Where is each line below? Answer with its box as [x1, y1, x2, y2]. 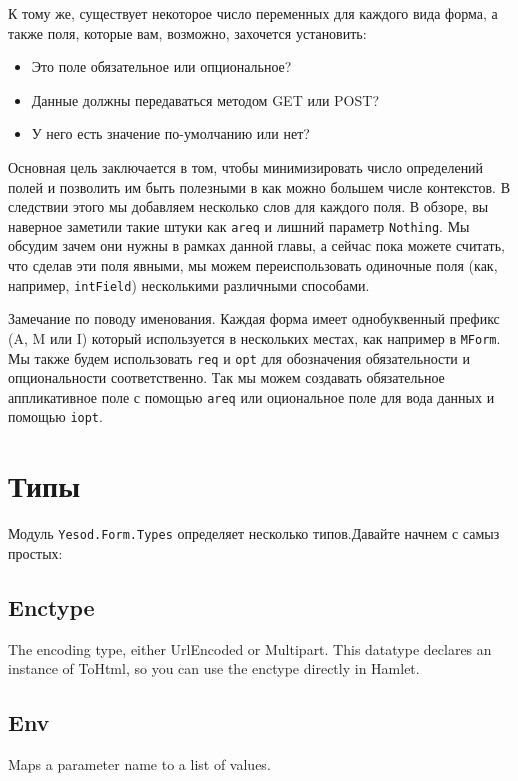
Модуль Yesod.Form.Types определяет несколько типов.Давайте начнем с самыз [8, 523, 500, 544]
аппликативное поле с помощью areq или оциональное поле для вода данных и [8, 386, 495, 407]
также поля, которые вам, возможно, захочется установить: [8, 22, 367, 43]
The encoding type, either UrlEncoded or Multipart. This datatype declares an [8, 638, 492, 659]
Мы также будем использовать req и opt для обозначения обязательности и [8, 347, 470, 368]
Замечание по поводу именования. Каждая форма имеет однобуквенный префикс [8, 308, 500, 329]
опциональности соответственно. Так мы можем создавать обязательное [8, 367, 445, 388]
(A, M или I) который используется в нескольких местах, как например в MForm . [8, 327, 501, 348]
